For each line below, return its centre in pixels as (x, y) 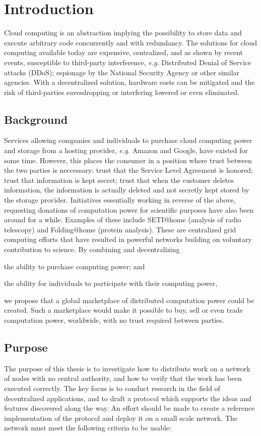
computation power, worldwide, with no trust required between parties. (114, 320)
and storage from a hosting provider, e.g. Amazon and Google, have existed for (126, 150)
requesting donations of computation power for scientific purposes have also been (129, 209)
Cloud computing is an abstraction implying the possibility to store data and (123, 33)
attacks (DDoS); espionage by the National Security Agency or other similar (122, 72)
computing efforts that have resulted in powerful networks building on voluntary (128, 239)
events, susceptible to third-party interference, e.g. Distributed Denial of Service (128, 62)
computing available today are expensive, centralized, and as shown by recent (123, 52)
